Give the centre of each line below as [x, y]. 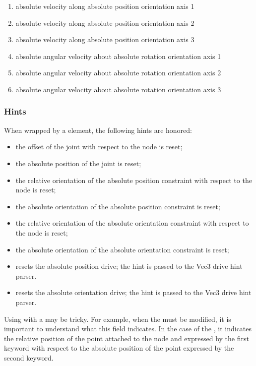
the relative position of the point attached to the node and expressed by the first [127, 338]
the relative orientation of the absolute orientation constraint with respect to [132, 223]
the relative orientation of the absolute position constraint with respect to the [134, 180]
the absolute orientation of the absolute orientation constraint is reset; [122, 249]
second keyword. [29, 357]
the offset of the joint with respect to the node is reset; [99, 147]
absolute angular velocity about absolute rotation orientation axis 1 [118, 56]
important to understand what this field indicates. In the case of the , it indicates [128, 329]
